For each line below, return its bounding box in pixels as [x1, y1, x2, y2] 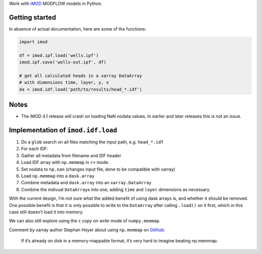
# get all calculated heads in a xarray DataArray [19, 73, 143, 79]
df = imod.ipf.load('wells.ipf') [19, 52, 99, 58]
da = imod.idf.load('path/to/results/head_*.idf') [19, 86, 143, 92]
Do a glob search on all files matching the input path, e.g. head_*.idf [21, 139, 164, 145]
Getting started [9, 13, 56, 21]
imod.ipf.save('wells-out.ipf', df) [19, 60, 107, 65]
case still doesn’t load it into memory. [9, 209, 83, 215]
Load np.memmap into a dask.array [21, 173, 95, 179]
